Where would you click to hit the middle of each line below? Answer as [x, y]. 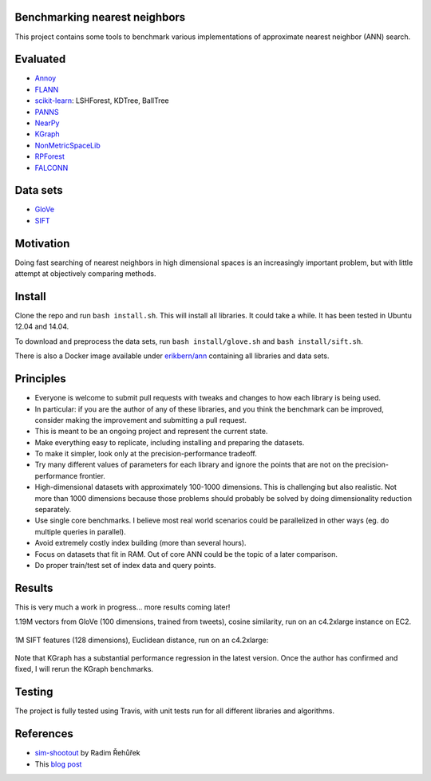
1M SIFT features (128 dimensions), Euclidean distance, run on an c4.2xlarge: [142, 640]
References [44, 734]
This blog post [58, 764]
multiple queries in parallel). [81, 531]
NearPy [47, 123]
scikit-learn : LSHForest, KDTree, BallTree [102, 101]
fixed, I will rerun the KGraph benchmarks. [84, 669]
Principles [41, 379]
